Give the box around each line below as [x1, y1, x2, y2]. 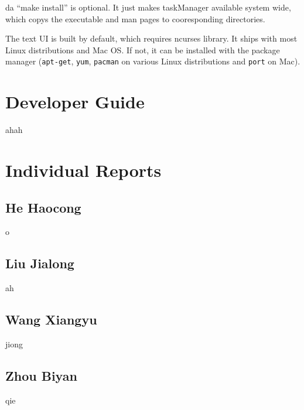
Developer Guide [5, 90, 145, 114]
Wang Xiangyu [5, 310, 97, 329]
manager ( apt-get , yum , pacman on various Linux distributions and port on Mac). [5, 55, 300, 67]
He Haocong [5, 198, 81, 216]
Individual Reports [5, 158, 162, 182]
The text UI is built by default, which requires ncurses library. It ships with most [5, 32, 298, 45]
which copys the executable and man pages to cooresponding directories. [5, 12, 265, 25]
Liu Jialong [5, 254, 74, 272]
